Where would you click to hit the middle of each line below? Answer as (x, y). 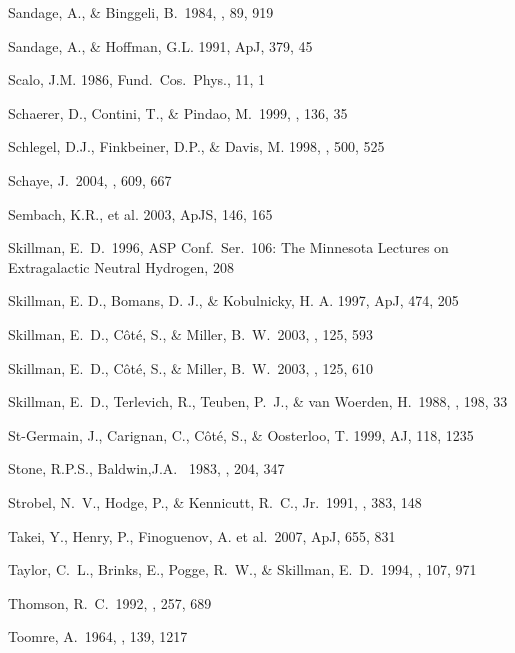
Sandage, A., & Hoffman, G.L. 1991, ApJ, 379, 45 (160, 45)
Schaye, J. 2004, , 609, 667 (90, 179)
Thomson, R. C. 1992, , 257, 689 (110, 602)
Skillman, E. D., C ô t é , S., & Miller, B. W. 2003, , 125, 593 (191, 333)
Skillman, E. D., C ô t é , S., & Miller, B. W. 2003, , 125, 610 (191, 367)
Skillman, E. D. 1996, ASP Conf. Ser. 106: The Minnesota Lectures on (228, 247)
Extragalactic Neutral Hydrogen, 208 (121, 266)
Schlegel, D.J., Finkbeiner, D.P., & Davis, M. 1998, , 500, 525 (196, 146)
